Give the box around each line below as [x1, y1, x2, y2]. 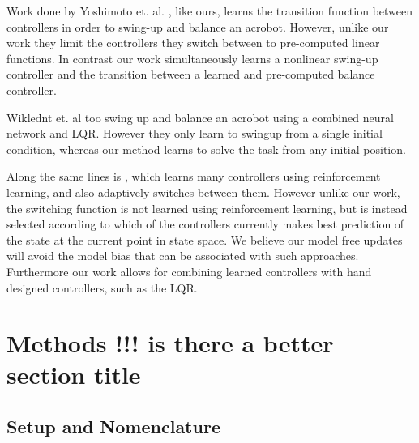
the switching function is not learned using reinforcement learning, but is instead [6, 199, 408, 216]
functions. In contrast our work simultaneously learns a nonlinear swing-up [6, 49, 378, 66]
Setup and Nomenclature [6, 414, 220, 439]
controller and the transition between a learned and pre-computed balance [6, 66, 375, 83]
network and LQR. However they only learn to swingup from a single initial [6, 125, 383, 142]
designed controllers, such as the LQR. [6, 279, 198, 296]
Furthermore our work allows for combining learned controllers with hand [6, 262, 372, 279]
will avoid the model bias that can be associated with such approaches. [6, 247, 359, 264]
